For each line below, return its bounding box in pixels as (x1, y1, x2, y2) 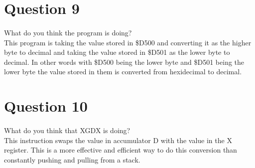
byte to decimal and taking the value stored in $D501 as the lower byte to (4, 47, 230, 57)
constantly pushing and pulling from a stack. (4, 154, 140, 165)
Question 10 (4, 96, 88, 116)
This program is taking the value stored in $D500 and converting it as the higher (4, 37, 252, 47)
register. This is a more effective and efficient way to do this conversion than (4, 145, 237, 155)
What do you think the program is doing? (4, 27, 132, 37)
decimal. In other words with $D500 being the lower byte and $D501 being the (4, 56, 245, 67)
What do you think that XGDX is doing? (4, 125, 130, 135)
